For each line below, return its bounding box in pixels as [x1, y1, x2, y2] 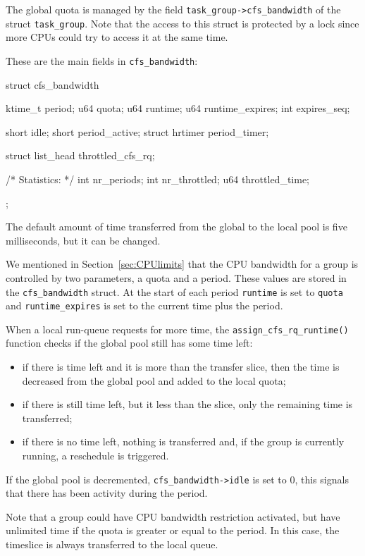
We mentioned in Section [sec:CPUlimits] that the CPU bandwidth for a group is [6, 257, 359, 271]
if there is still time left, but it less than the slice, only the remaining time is [22, 397, 353, 412]
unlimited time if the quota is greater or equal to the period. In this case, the [6, 523, 340, 538]
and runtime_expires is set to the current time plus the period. [6, 298, 283, 313]
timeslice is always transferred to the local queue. [6, 537, 218, 552]
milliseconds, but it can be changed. [6, 233, 161, 247]
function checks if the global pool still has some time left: [6, 335, 253, 350]
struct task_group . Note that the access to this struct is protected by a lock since [6, 16, 359, 30]
